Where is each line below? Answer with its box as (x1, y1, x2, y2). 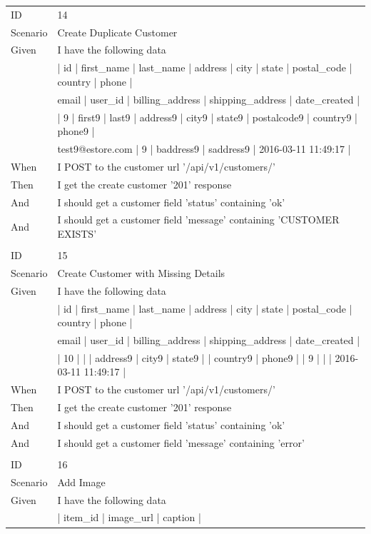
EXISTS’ (57, 226, 97, 241)
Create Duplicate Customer (57, 24, 178, 39)
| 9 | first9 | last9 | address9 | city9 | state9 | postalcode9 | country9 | (57, 109, 357, 124)
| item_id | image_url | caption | (57, 510, 201, 525)
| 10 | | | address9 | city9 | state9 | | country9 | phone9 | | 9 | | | (57, 350, 332, 365)
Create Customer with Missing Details (57, 265, 225, 280)
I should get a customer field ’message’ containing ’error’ (57, 435, 305, 450)
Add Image (57, 474, 106, 489)
